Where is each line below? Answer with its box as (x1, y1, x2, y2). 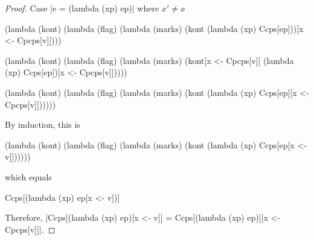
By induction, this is (5, 118, 80, 131)
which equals (5, 170, 52, 183)
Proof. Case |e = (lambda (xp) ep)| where (5, 2, 159, 14)
